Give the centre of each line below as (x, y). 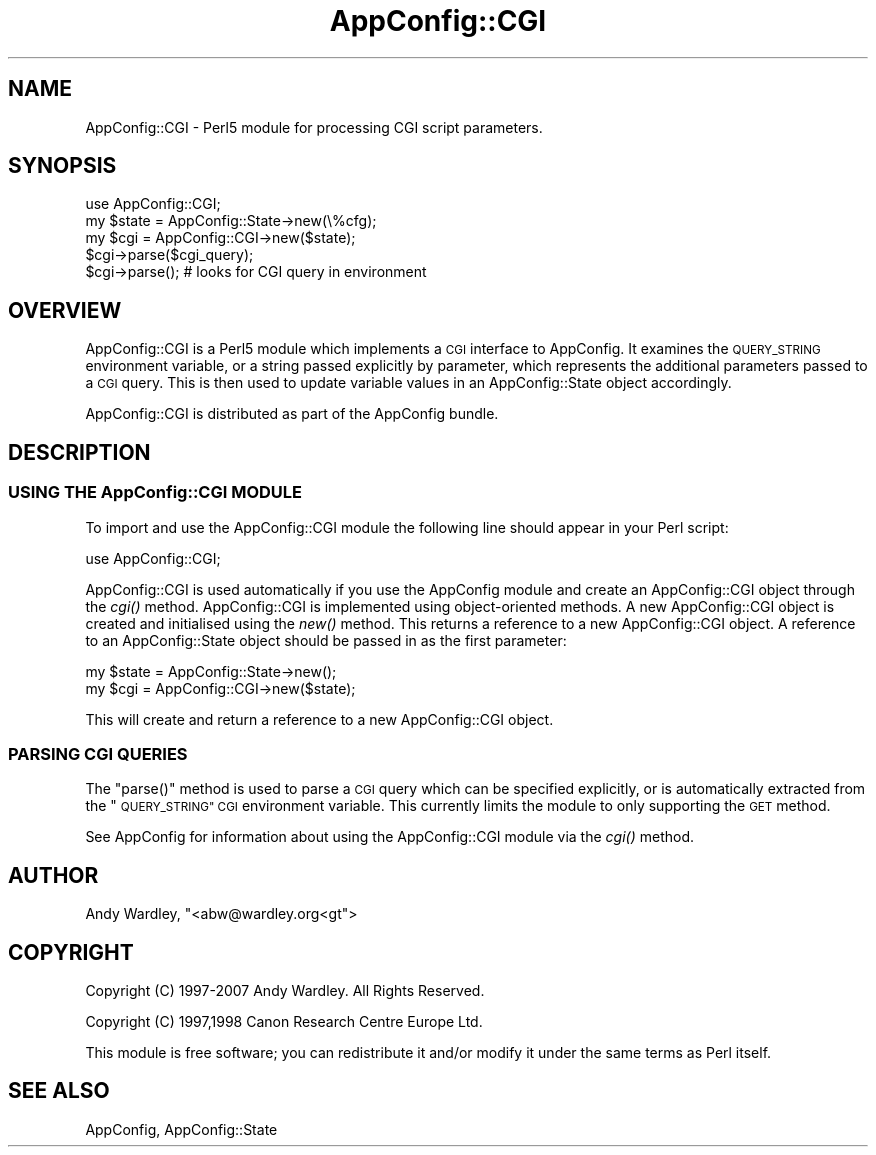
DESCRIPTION (79, 452)
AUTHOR (53, 875)
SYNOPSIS (62, 166)
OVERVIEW (65, 310)
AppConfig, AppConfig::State (181, 1129)
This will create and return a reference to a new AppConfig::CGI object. (319, 719)
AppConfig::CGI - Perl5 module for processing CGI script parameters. (314, 127)
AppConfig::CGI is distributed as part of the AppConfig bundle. (292, 414)
